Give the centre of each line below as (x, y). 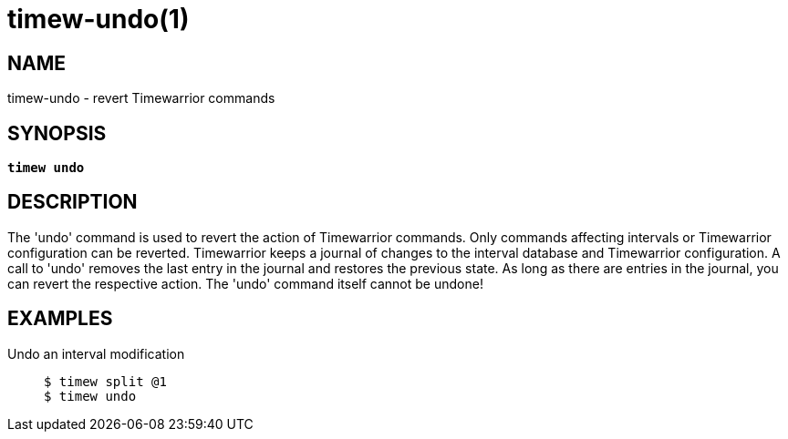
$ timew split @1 (105, 381)
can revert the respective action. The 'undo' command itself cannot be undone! (245, 283)
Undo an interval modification (96, 353)
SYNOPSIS (57, 133)
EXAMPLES (60, 319)
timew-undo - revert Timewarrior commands (141, 98)
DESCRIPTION (73, 202)
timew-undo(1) (98, 19)
